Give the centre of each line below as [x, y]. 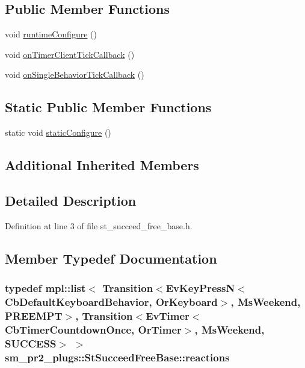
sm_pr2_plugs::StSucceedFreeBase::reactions [117, 357]
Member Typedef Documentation [111, 258]
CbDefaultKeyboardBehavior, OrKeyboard [111, 301]
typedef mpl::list [45, 288]
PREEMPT [34, 315]
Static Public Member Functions [108, 107]
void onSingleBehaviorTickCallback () [75, 75]
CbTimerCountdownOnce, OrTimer [93, 329]
